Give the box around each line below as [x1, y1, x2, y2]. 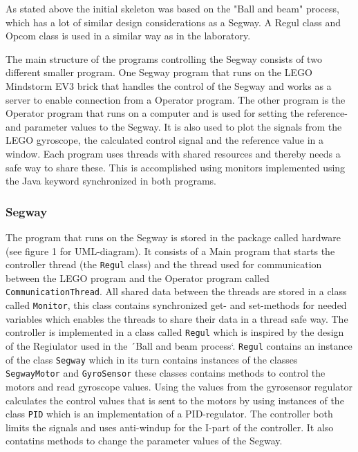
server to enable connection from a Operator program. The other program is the [6, 92, 346, 106]
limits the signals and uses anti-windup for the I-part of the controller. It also [6, 420, 334, 434]
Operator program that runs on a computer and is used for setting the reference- [6, 106, 348, 120]
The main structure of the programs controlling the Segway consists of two [6, 51, 322, 66]
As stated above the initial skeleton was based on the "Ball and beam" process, [6, 1, 339, 15]
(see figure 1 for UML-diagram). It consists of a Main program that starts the [6, 243, 335, 258]
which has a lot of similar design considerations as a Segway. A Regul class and [6, 15, 341, 29]
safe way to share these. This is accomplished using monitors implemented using [6, 160, 346, 174]
